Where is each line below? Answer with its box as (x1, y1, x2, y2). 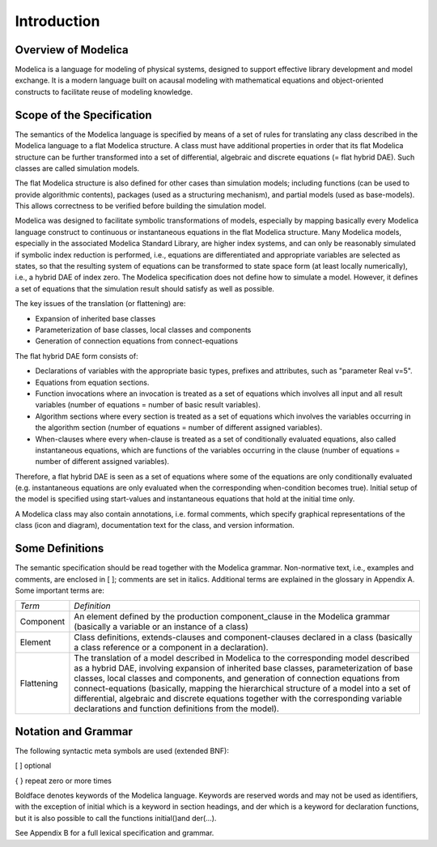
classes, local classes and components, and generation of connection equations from (74, 673, 401, 684)
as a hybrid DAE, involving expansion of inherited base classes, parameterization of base (74, 662, 413, 674)
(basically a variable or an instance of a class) (74, 621, 248, 632)
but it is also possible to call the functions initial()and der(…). (15, 813, 217, 823)
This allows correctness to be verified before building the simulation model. (15, 201, 267, 211)
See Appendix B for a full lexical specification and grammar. (15, 828, 214, 838)
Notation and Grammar (15, 725, 133, 738)
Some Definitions (15, 542, 104, 555)
